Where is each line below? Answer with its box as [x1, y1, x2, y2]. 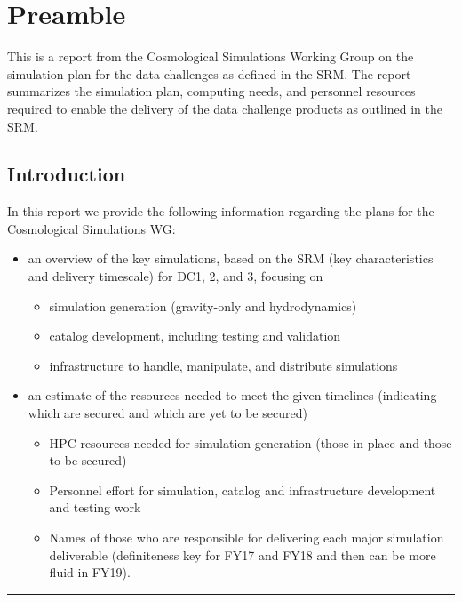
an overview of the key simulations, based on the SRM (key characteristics [28, 249, 434, 268]
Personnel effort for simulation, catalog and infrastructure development [49, 480, 436, 499]
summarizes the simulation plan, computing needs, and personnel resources [7, 82, 416, 100]
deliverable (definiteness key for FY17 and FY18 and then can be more [49, 545, 436, 564]
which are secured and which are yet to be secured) [28, 404, 307, 422]
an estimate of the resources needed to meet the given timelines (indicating [28, 386, 437, 405]
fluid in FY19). [49, 563, 131, 582]
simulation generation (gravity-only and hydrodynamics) [49, 296, 357, 315]
